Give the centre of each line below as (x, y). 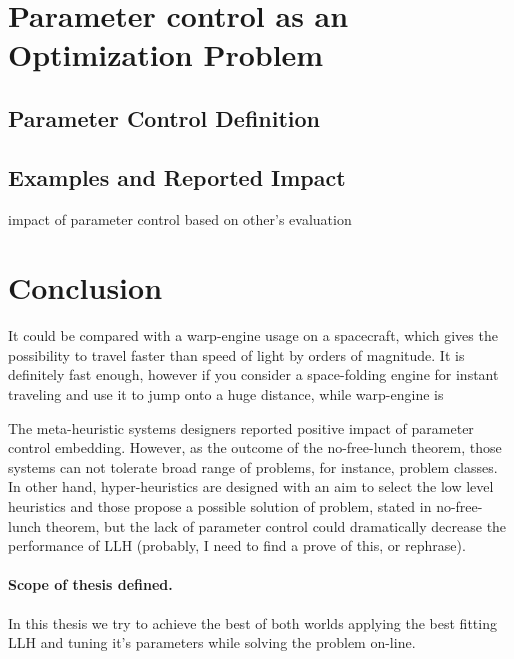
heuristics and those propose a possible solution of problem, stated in (220, 506)
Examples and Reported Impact (177, 176)
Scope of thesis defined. (90, 584)
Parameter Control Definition (164, 117)
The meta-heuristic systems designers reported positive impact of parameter (241, 427)
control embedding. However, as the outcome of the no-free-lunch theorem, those (255, 447)
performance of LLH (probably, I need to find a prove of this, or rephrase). (237, 545)
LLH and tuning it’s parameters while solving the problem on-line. (212, 642)
